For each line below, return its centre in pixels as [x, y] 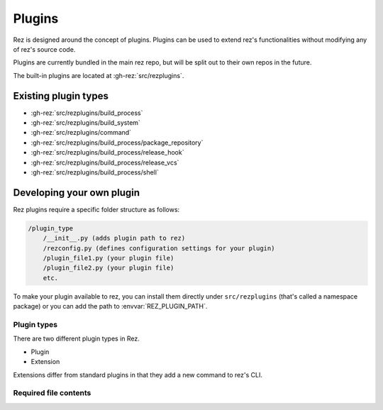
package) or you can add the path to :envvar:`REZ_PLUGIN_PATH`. [110, 306]
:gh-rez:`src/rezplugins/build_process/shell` [95, 172]
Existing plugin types [61, 96]
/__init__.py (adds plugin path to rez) [114, 238]
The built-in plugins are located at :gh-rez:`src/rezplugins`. [99, 75]
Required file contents [52, 393]
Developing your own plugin [77, 193]
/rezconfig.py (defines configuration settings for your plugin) [159, 248]
